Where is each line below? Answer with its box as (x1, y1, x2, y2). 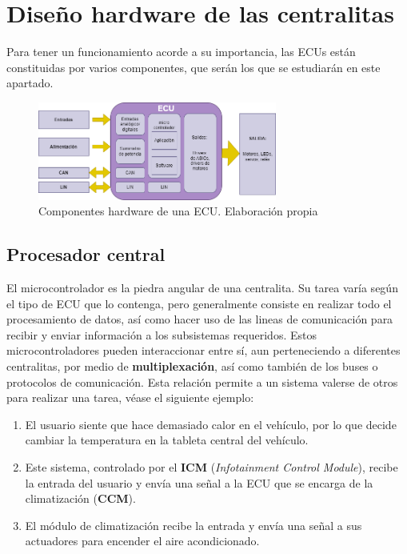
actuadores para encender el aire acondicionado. (25, 532, 260, 549)
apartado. (6, 74, 54, 91)
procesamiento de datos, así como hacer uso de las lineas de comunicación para (6, 311, 393, 327)
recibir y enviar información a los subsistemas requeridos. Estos (6, 326, 317, 343)
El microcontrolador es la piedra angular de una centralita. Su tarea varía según (6, 279, 398, 295)
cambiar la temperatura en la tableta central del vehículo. (25, 432, 309, 448)
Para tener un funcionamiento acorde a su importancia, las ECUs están (6, 43, 356, 60)
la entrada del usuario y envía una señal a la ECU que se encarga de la (25, 474, 373, 491)
